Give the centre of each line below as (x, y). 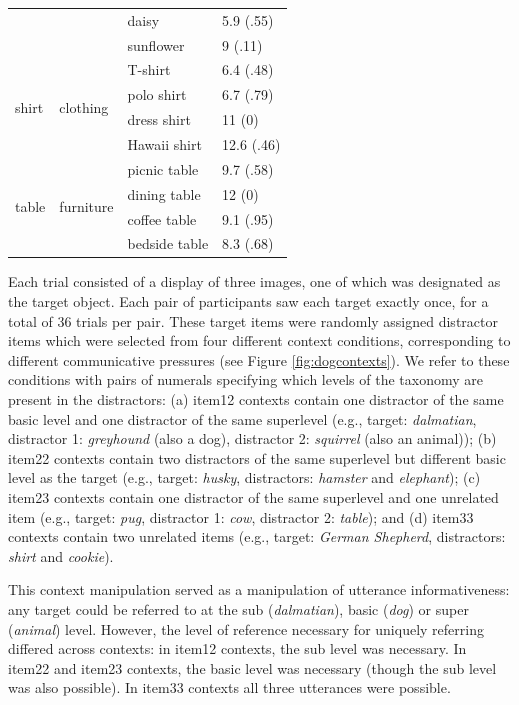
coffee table (162, 218)
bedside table (168, 243)
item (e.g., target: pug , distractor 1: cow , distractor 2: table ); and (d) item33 (241, 516)
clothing (84, 106)
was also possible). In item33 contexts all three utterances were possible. (229, 687)
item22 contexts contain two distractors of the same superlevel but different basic (257, 457)
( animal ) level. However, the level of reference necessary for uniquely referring (246, 628)
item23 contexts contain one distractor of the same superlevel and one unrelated (253, 496)
